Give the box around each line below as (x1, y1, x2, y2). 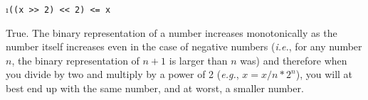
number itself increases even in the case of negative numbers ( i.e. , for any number (6, 39, 362, 54)
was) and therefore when (240, 52, 347, 67)
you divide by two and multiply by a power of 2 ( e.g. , (6, 67, 239, 82)
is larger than (169, 52, 228, 67)
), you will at (295, 67, 353, 82)
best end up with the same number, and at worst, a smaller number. (6, 81, 304, 96)
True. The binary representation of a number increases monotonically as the (6, 25, 337, 40)
